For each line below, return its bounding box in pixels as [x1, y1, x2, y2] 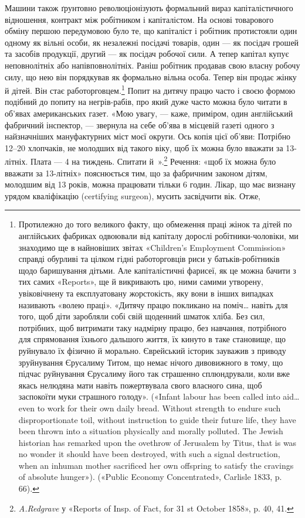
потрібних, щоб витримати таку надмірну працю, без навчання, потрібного [18, 321, 287, 333]
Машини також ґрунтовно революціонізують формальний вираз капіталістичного [5, 2, 293, 13]
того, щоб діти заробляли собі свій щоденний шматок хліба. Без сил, [18, 310, 265, 322]
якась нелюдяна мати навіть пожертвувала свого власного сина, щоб [18, 379, 262, 391]
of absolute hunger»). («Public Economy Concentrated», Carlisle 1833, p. [18, 471, 282, 483]
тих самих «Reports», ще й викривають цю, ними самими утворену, [18, 275, 263, 288]
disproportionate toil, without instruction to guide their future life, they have [18, 413, 296, 425]
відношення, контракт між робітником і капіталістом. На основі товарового [5, 13, 274, 25]
